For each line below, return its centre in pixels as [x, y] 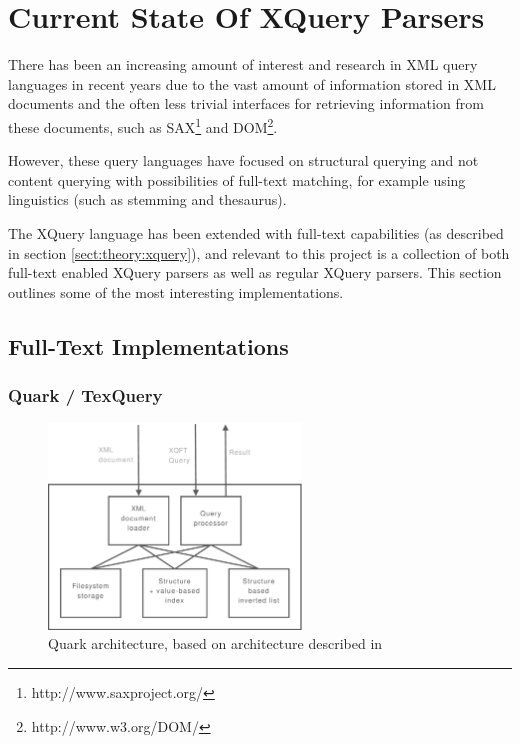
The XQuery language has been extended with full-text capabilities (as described [256, 232]
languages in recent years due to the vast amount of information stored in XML [252, 83]
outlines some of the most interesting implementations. [176, 291]
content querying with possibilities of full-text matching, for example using [237, 179]
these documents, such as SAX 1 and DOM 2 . [143, 125]
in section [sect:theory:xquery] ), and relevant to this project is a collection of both [259, 252]
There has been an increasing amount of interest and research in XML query [243, 64]
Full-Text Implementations [148, 345]
